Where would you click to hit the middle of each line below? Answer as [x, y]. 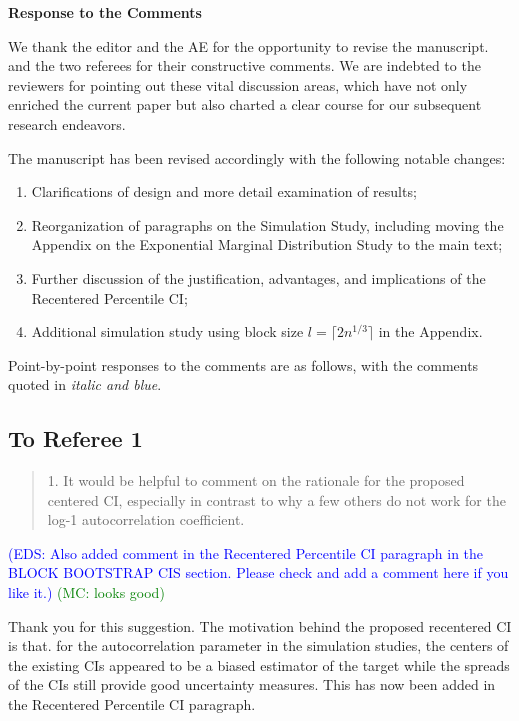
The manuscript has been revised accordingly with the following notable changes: [257, 157]
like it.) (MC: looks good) [86, 592]
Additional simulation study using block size [167, 331]
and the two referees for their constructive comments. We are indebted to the [244, 65]
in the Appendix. [430, 331]
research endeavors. [67, 123]
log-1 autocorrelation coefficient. [146, 519]
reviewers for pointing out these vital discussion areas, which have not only [238, 84]
